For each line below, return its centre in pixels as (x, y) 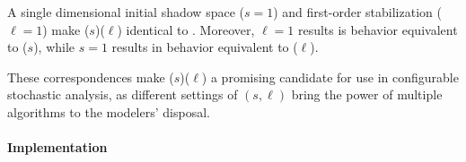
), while (54, 47)
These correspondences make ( (91, 77)
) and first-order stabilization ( (357, 12)
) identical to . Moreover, (186, 29)
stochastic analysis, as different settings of (123, 94)
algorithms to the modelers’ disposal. (109, 111)
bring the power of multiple (367, 94)
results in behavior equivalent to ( (205, 47)
